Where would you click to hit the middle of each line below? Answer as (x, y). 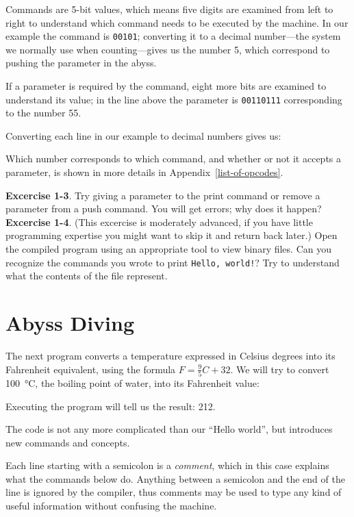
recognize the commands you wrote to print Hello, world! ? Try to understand (173, 262)
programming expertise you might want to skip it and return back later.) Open (172, 235)
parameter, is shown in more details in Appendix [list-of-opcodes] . (144, 172)
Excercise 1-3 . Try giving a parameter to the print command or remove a (163, 195)
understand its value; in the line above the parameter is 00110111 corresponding (174, 99)
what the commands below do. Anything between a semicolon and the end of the (175, 478)
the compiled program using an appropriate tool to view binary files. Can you (168, 249)
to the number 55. (43, 113)
